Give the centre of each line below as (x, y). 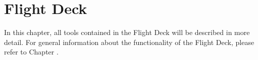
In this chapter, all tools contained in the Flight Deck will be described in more (127, 32)
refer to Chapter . (31, 52)
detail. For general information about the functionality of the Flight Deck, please (129, 42)
